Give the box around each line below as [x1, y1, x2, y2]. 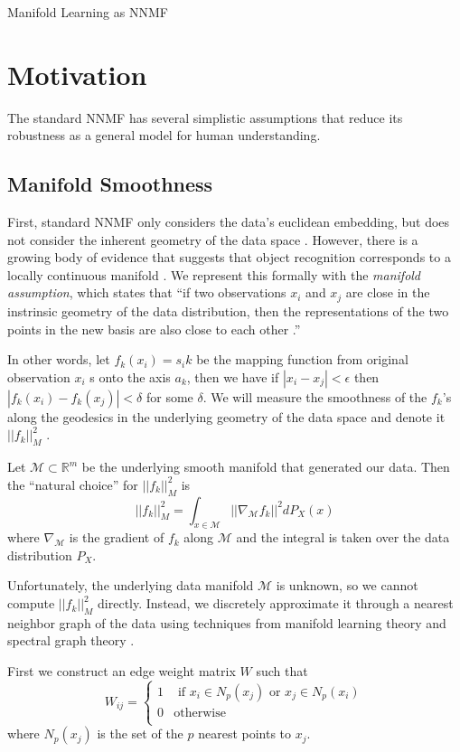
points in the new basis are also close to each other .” [7, 319, 301, 338]
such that [256, 662, 308, 681]
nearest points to [198, 724, 292, 743]
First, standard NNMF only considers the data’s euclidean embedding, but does [7, 212, 450, 231]
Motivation [7, 55, 147, 92]
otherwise [174, 706, 226, 719]
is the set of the [97, 724, 183, 743]
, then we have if [186, 367, 279, 386]
